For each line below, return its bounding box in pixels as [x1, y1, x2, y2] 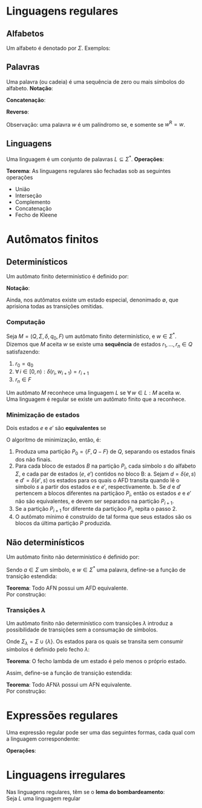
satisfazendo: [6, 348, 41, 355]
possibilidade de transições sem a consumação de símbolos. [6, 626, 158, 633]
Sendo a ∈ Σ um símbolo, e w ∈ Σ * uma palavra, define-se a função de [6, 565, 186, 573]
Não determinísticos [6, 537, 85, 547]
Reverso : [6, 108, 29, 115]
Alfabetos [6, 29, 44, 39]
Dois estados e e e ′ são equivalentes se [6, 425, 106, 432]
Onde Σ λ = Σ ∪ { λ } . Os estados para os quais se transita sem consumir [6, 638, 184, 647]
